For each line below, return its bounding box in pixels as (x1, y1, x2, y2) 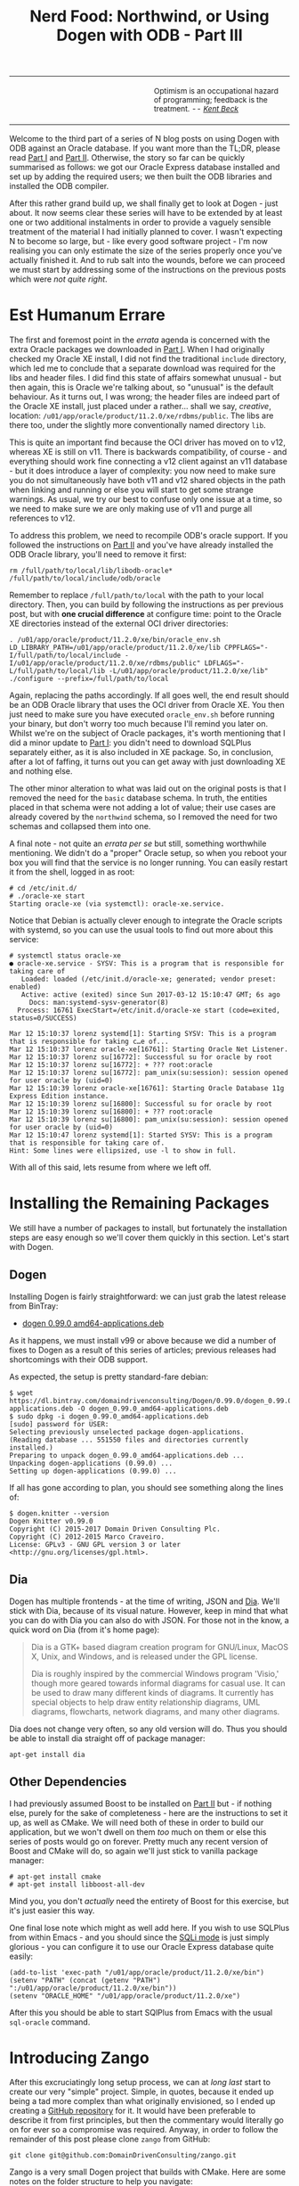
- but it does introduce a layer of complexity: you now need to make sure (9, 465, 276, 476)
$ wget (9, 1388, 34, 1397)
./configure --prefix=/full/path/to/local (9, 675, 169, 684)
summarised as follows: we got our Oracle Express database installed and (9, 162, 280, 173)
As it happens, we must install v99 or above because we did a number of (9, 1335, 277, 1345)
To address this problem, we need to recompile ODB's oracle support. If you (9, 530, 288, 541)
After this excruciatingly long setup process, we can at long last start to (9, 2077, 271, 2088)
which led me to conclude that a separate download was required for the (9, 363, 276, 374)
